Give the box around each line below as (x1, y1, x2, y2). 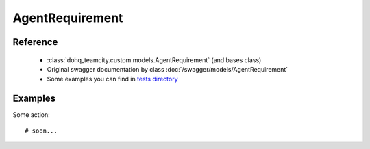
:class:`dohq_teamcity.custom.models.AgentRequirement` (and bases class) (47, 55, 262, 64)
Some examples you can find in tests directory (47, 75, 178, 83)
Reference (12, 36, 58, 48)
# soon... (25, 126, 58, 135)
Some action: (12, 111, 51, 119)
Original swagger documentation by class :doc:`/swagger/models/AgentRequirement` (47, 65, 288, 73)
